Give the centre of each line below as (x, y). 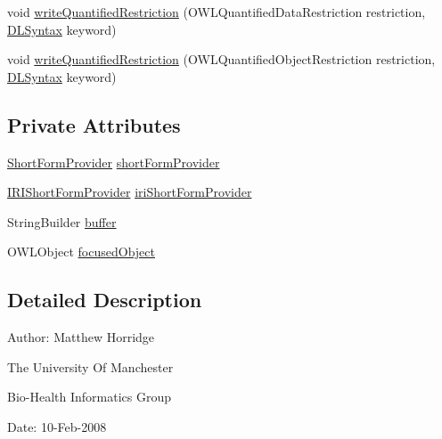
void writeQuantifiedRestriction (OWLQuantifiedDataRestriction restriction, (217, 12)
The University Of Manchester (90, 366)
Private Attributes (94, 124)
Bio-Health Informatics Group (90, 397)
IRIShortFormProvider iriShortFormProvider (130, 192)
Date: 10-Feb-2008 (57, 426)
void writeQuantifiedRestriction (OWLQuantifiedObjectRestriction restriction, (221, 59)
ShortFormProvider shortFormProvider (114, 162)
